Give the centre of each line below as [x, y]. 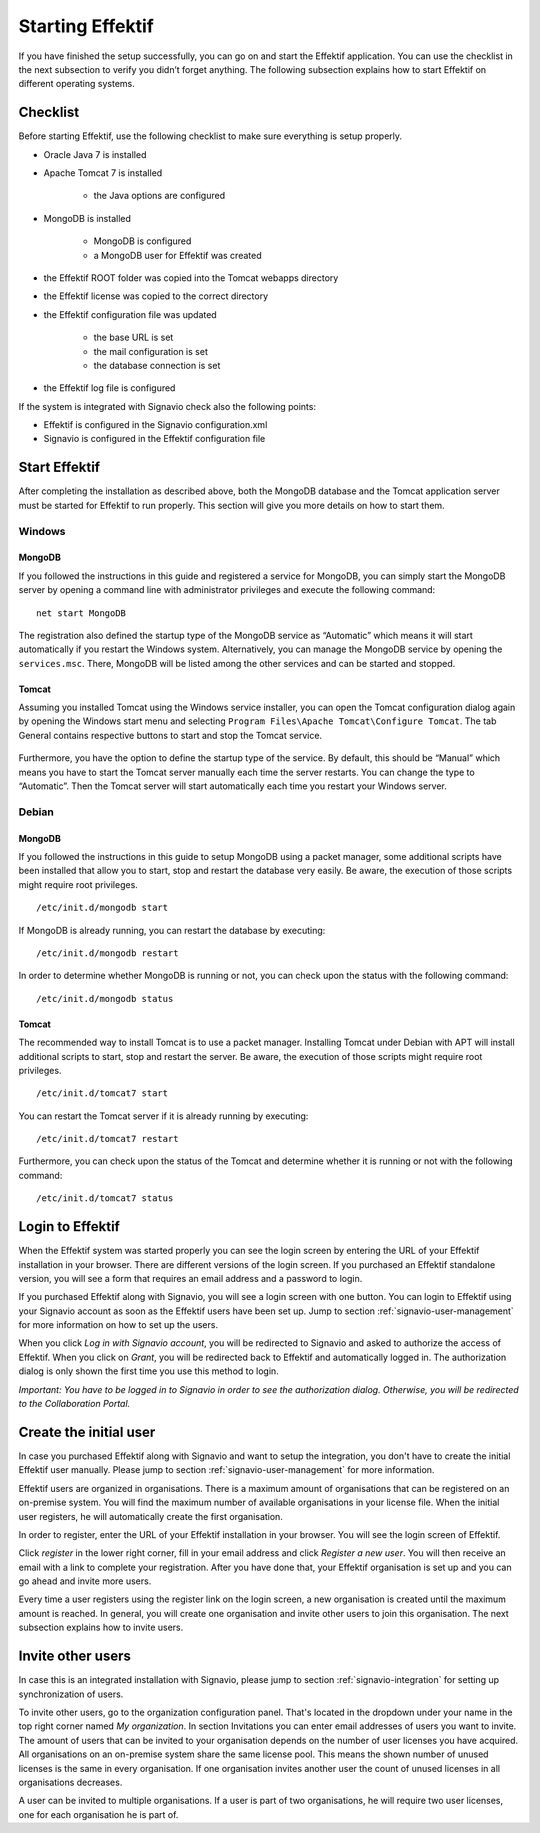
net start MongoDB [81, 613]
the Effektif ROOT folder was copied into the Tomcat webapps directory [191, 277]
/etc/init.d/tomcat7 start [102, 1093]
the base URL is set [133, 337]
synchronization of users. [71, 1694]
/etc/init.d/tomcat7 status [105, 1198]
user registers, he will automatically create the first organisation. [151, 1516]
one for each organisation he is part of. [98, 1814]
